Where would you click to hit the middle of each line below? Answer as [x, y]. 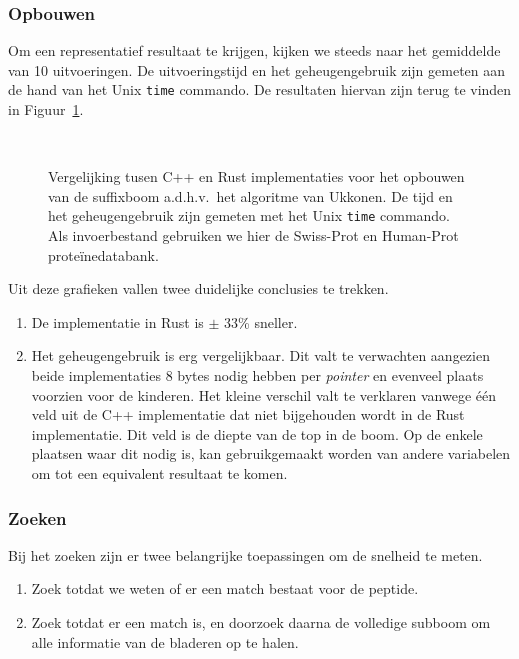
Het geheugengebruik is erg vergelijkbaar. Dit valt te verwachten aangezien [260, 355]
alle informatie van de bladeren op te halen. [165, 641]
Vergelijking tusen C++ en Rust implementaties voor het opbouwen [256, 176]
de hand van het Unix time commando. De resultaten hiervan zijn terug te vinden [260, 89]
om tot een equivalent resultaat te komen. [159, 473]
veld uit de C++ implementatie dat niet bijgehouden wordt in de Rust [248, 414]
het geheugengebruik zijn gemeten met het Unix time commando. [249, 215]
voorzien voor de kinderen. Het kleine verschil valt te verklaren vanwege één [264, 394]
